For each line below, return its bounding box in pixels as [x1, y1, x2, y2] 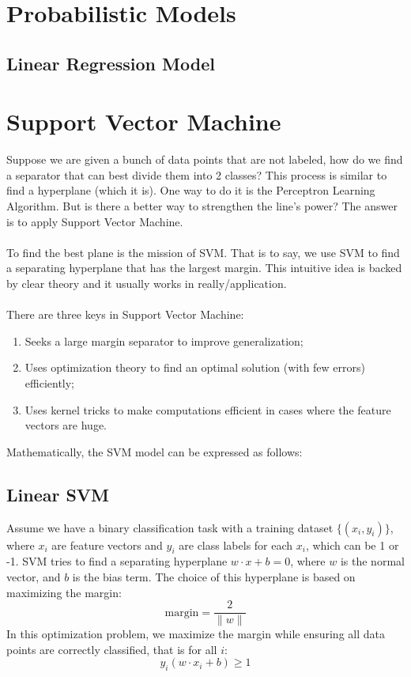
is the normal [340, 553, 405, 569]
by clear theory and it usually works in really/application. [6, 275, 287, 292]
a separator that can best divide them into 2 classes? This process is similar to [6, 166, 387, 183]
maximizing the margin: [6, 584, 122, 600]
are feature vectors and [51, 536, 163, 553]
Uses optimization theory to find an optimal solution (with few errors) [25, 359, 366, 376]
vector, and [6, 568, 61, 584]
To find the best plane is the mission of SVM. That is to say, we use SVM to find [6, 244, 400, 260]
